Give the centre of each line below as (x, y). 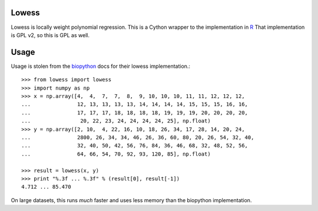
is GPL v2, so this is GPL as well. (50, 35)
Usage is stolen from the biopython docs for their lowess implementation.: (101, 66)
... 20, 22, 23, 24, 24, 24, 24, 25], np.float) (116, 121)
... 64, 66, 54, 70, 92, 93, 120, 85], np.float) (116, 154)
